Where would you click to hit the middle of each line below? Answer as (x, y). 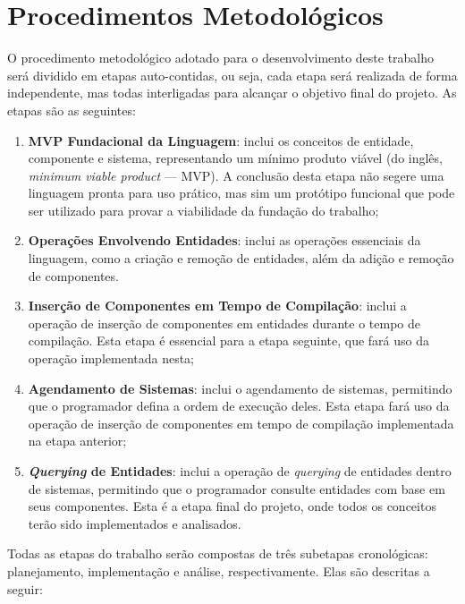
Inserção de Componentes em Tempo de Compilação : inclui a (217, 306)
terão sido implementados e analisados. (135, 523)
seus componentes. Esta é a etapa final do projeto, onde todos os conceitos (232, 506)
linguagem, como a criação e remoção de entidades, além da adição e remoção (241, 258)
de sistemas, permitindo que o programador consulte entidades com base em (237, 488)
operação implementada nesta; (111, 358)
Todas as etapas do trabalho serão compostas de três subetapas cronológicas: (218, 553)
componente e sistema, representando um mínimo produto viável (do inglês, (235, 158)
